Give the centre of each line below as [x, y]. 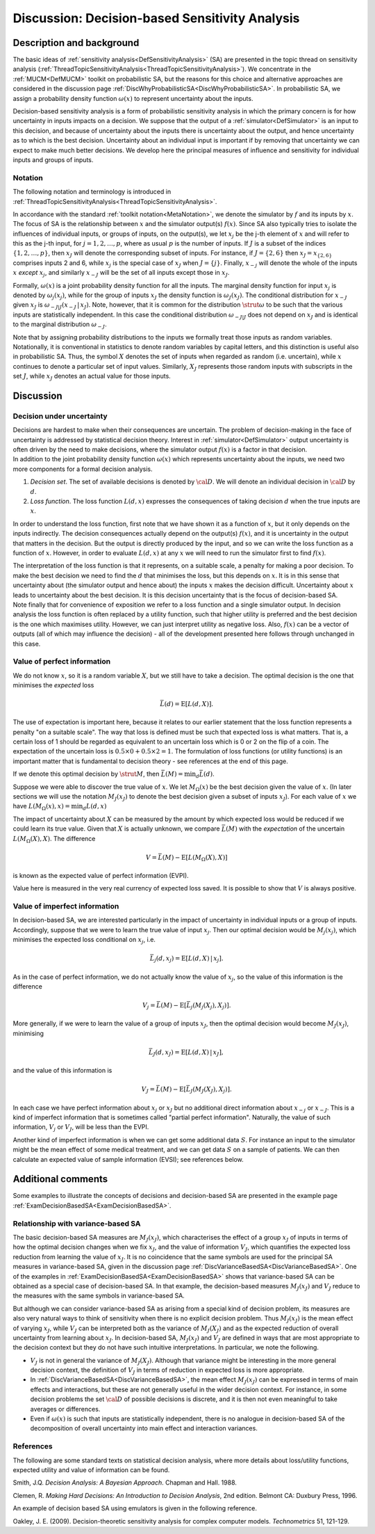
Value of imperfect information [66, 906]
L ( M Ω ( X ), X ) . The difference [54, 839]
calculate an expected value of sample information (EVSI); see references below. [128, 1159]
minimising [28, 1033]
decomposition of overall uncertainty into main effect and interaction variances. [144, 1428]
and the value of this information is [62, 1071]
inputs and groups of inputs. [53, 159]
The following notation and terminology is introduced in [92, 192]
